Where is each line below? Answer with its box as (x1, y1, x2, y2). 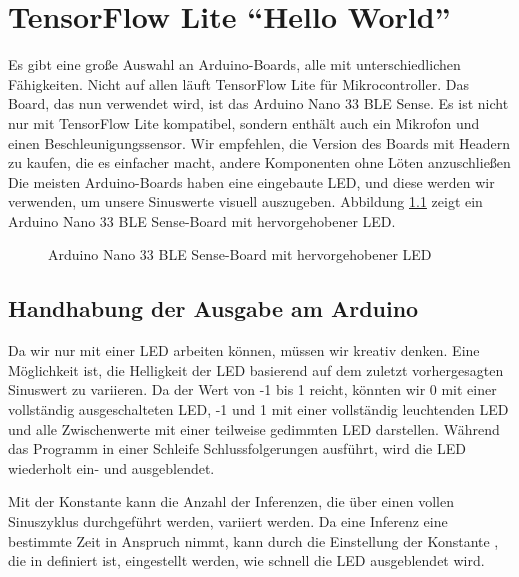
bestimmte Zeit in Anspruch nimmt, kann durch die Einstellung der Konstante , (8, 530, 499, 551)
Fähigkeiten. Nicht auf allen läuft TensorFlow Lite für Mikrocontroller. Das (8, 73, 469, 94)
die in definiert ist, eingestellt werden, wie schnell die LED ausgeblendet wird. (8, 550, 485, 571)
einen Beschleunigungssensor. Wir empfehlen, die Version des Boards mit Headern (8, 132, 510, 153)
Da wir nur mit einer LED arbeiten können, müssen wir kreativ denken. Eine (8, 340, 480, 361)
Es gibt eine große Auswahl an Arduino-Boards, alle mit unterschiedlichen (8, 54, 461, 75)
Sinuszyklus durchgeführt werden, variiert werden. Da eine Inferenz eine (8, 511, 448, 532)
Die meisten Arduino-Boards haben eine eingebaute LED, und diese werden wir (8, 171, 495, 192)
